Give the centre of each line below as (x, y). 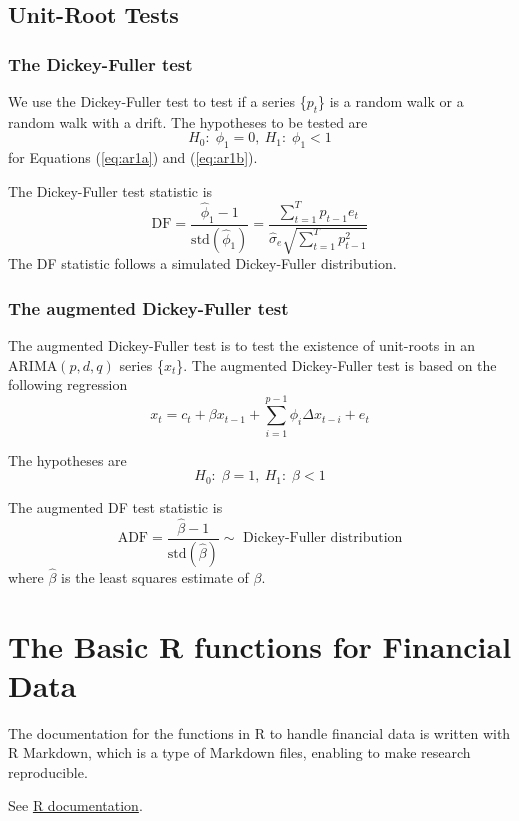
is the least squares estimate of (155, 576)
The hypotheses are (67, 459)
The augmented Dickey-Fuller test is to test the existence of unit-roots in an (242, 344)
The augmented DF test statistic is (115, 506)
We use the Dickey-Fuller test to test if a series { (157, 101)
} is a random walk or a (391, 101)
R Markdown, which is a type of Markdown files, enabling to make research (239, 752)
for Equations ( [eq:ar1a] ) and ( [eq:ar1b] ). (133, 157)
